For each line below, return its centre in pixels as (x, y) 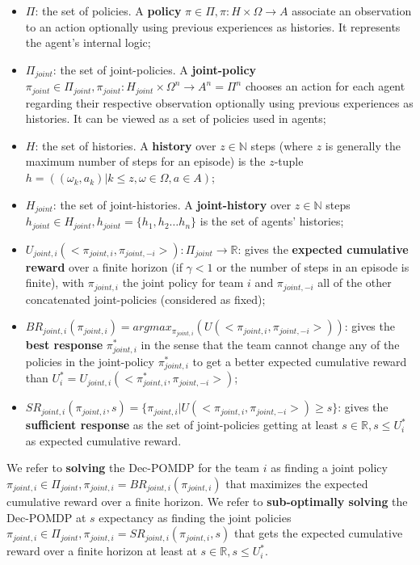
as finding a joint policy (329, 468)
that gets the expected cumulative (318, 533)
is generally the (363, 145)
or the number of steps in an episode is (313, 266)
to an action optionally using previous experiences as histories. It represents (213, 26)
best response (64, 345)
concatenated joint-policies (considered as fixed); (145, 299)
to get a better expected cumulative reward (300, 361)
